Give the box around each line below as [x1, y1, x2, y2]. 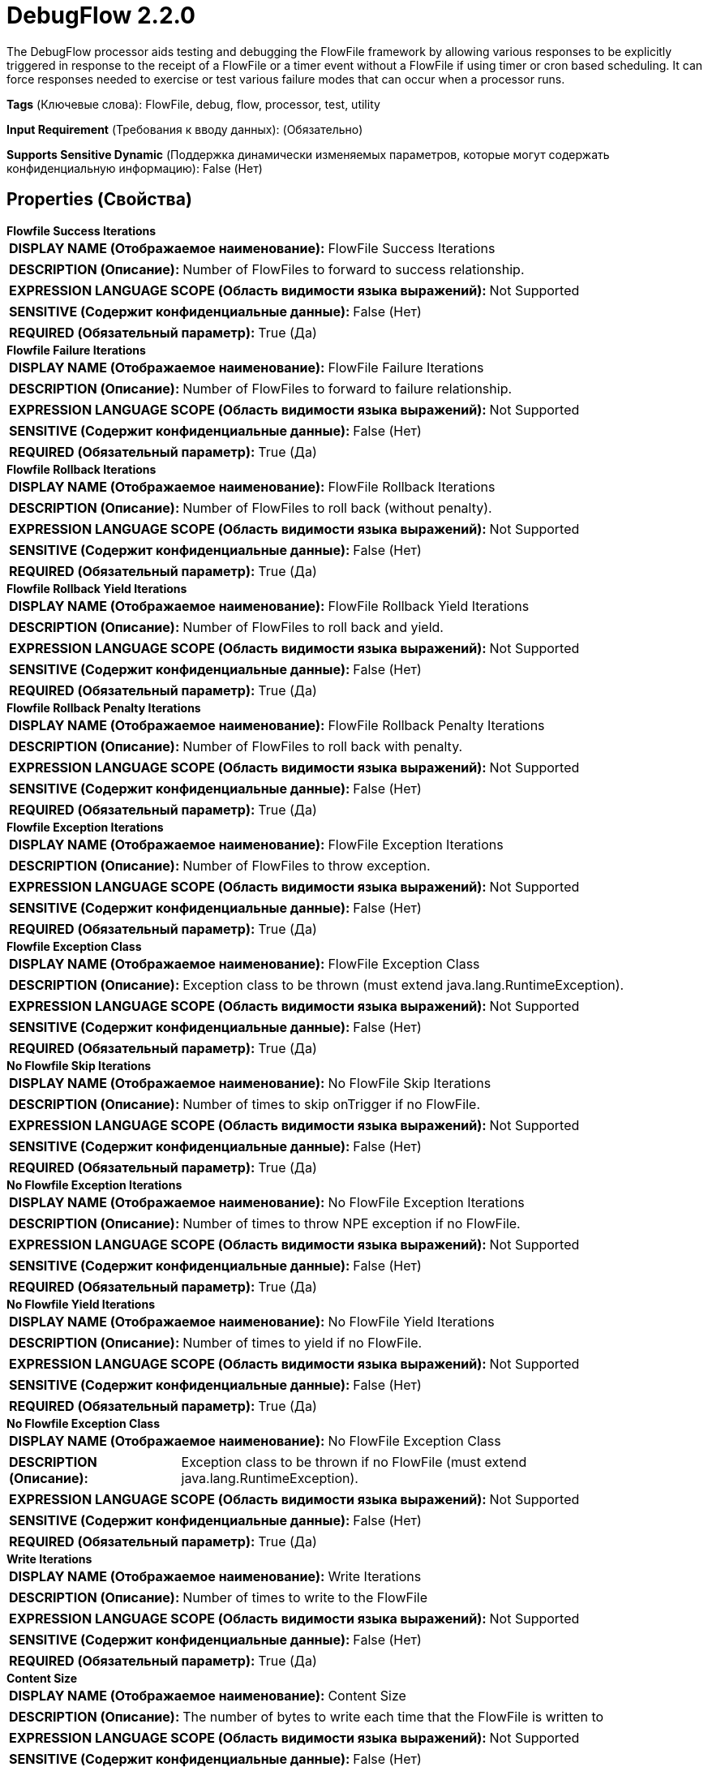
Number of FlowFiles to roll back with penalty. [182, 737, 463, 755]
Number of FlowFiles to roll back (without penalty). [182, 499, 492, 516]
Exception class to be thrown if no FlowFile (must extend [181, 1453, 527, 1470]
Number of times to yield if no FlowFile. [182, 1334, 423, 1351]
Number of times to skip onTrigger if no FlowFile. [182, 1095, 480, 1112]
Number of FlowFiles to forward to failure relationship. [182, 380, 513, 397]
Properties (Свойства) [6, 189, 192, 210]
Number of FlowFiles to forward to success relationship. [182, 260, 525, 277]
